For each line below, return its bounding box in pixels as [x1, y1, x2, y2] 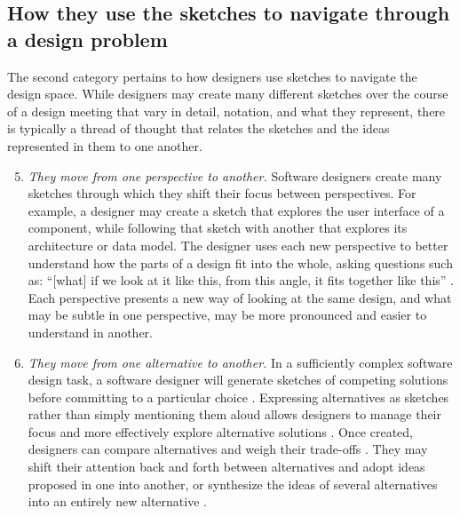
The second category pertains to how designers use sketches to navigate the [7, 67, 417, 85]
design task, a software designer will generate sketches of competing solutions [28, 370, 448, 389]
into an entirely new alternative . [28, 492, 207, 511]
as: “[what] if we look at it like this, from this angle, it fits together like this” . [28, 271, 454, 290]
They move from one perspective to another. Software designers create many [28, 166, 442, 185]
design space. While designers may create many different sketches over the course [7, 84, 448, 103]
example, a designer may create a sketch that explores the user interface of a [28, 201, 445, 219]
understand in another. [28, 322, 153, 341]
